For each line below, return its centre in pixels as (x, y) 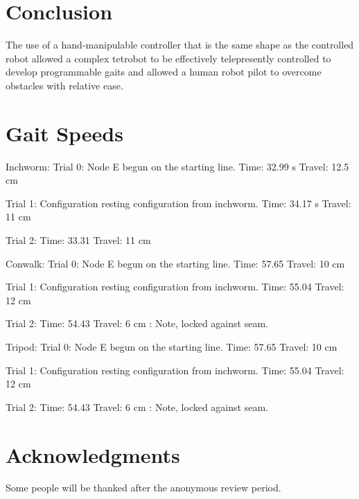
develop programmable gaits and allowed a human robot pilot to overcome (164, 72)
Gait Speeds (64, 133)
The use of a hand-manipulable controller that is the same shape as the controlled (180, 45)
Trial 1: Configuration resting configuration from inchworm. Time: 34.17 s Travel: (178, 203)
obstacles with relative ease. (64, 85)
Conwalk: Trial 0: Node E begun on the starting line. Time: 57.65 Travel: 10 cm (175, 263)
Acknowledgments (93, 454)
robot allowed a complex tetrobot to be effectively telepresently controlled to (168, 58)
